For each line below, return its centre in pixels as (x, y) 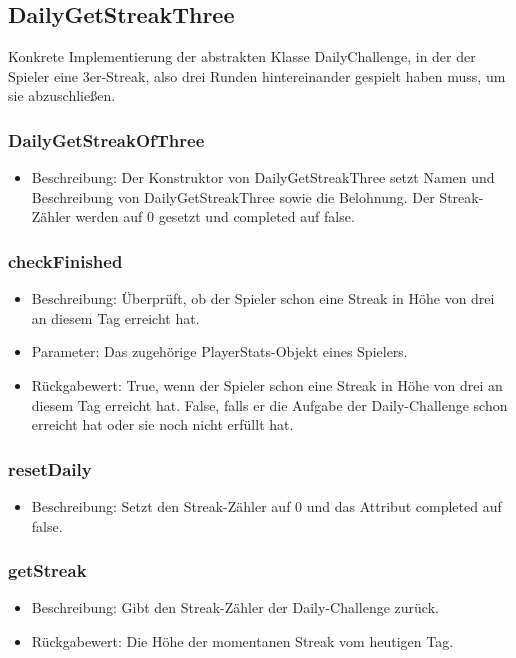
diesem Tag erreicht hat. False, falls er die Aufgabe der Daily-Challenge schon (269, 404)
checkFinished (65, 260)
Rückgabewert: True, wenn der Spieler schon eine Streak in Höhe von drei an (267, 384)
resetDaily (50, 468)
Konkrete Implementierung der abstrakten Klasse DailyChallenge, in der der (242, 56)
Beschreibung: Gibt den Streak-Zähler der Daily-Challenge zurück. (235, 607)
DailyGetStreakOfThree (106, 139)
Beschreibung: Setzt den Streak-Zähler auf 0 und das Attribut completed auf (266, 505)
